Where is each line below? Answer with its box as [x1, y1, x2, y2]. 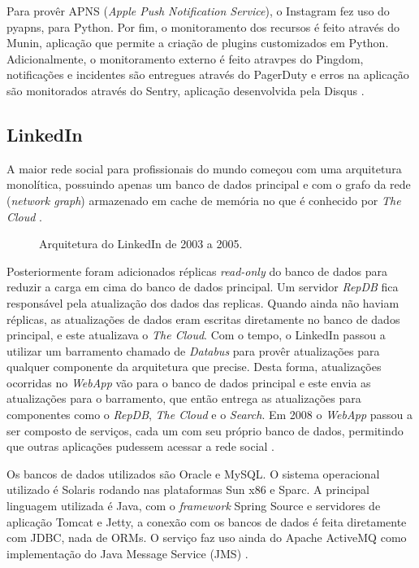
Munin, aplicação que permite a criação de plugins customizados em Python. [6, 34, 389, 51]
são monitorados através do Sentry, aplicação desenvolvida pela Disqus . [6, 81, 365, 98]
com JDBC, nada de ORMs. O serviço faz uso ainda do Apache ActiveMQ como [6, 529, 407, 546]
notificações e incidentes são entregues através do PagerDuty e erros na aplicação [6, 66, 409, 83]
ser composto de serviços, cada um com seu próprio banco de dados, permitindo [6, 422, 404, 439]
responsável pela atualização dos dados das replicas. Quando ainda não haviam [6, 294, 400, 311]
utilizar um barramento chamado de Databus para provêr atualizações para [6, 342, 380, 359]
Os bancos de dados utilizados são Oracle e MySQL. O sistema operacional [6, 465, 380, 482]
